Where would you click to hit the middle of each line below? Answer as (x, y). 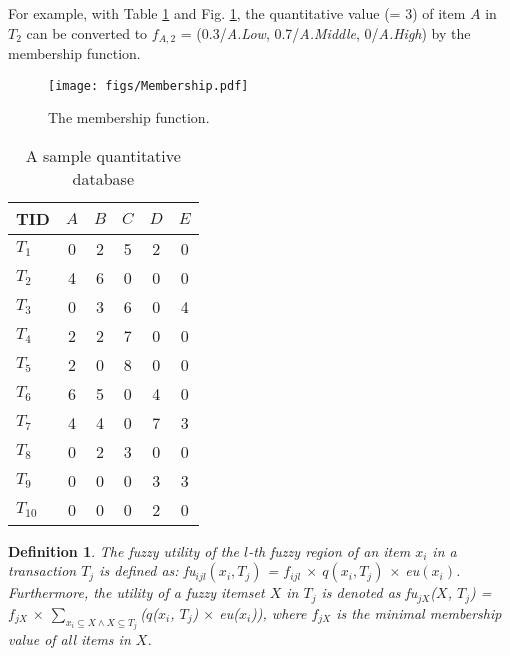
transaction (42, 570)
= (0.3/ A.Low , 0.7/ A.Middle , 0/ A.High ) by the (325, 32)
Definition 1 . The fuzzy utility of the (124, 550)
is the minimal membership (419, 612)
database (103, 178)
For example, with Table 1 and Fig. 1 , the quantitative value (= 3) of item (237, 13)
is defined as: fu (147, 570)
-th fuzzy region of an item (329, 550)
